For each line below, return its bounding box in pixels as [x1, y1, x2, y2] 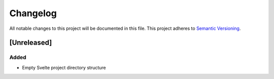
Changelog [9, 8, 57, 19]
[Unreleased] [9, 38, 52, 47]
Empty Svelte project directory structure [22, 64, 106, 70]
